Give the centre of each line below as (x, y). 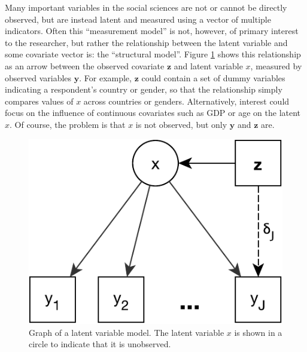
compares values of (39, 101)
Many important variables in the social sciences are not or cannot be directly (146, 7)
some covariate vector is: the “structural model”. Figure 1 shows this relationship (153, 54)
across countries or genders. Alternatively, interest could (186, 101)
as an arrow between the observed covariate (85, 65)
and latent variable (208, 65)
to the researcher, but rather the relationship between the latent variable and (146, 42)
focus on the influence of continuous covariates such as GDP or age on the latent (153, 113)
